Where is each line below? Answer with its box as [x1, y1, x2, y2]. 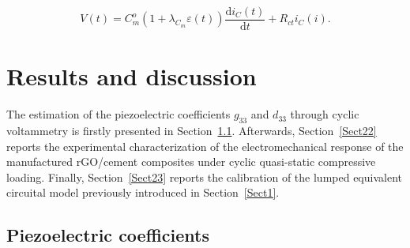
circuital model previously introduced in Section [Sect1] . [6, 184, 280, 201]
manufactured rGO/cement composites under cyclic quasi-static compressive [6, 153, 376, 170]
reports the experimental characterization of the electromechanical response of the [6, 137, 404, 154]
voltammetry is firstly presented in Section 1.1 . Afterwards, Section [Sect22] [6, 122, 377, 138]
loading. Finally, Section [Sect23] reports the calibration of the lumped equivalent [6, 168, 402, 185]
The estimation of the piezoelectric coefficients [6, 106, 231, 122]
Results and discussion [6, 60, 257, 92]
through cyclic [290, 106, 359, 122]
